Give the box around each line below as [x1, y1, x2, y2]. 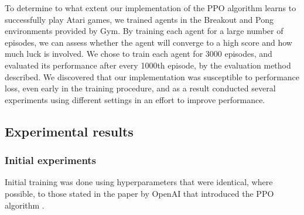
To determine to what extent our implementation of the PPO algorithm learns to [5, 2, 296, 13]
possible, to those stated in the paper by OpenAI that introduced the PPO [5, 187, 274, 199]
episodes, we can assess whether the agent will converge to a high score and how [5, 36, 292, 48]
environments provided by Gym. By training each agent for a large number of [5, 25, 283, 37]
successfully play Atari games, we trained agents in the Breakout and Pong [5, 13, 274, 25]
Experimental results [5, 122, 134, 140]
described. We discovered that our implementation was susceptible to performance [5, 70, 300, 83]
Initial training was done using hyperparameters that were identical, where [5, 176, 273, 188]
